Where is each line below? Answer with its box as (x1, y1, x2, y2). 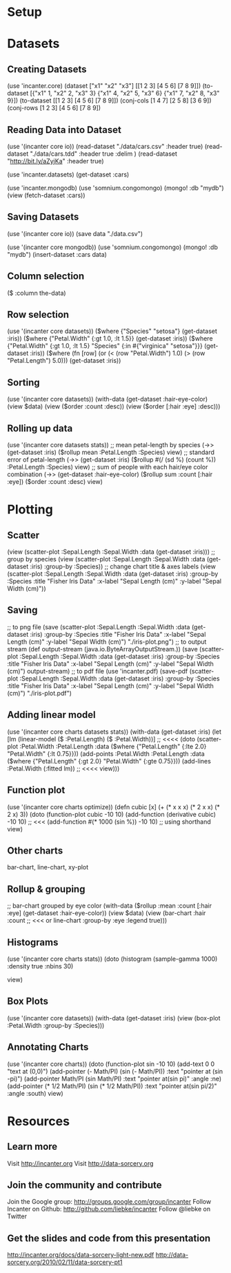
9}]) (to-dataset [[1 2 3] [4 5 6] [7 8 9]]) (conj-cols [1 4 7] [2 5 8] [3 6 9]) (7, 96, 212, 105)
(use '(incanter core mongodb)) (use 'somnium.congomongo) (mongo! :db (7, 243, 219, 251)
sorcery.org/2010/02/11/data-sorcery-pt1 (7, 1258, 123, 1267)
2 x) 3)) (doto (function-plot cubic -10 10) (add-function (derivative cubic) (7, 810, 216, 818)
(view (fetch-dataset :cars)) (7, 191, 86, 199)
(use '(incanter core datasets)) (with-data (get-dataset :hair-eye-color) (7, 395, 208, 404)
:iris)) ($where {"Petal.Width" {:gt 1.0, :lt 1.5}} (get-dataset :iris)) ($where (7, 334, 213, 343)
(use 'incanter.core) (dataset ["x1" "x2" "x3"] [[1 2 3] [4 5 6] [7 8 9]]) (7, 82, 201, 90)
